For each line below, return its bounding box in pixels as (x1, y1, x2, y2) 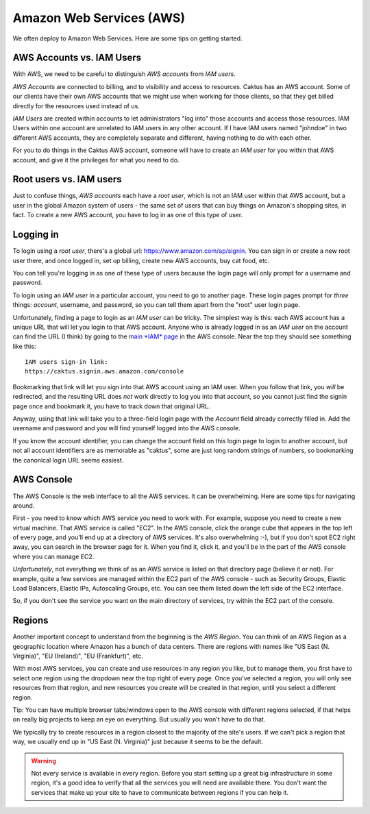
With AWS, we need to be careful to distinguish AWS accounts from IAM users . (12, 70, 236, 78)
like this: (12, 342, 36, 350)
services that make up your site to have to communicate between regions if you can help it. (31, 788, 289, 796)
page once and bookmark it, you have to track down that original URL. (12, 402, 210, 410)
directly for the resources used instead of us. (12, 101, 140, 110)
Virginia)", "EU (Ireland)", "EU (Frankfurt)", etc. (12, 652, 143, 661)
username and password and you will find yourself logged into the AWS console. (12, 424, 241, 432)
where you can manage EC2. (12, 552, 95, 560)
